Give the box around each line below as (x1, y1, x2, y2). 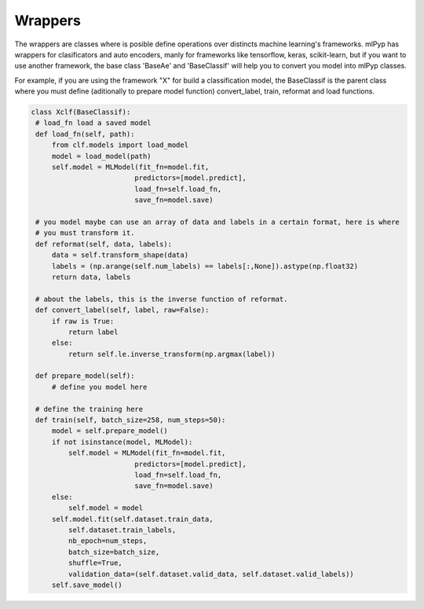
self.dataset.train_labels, (68, 525, 177, 534)
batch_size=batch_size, (68, 547, 160, 556)
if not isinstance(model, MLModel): (51, 437, 193, 446)
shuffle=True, (68, 559, 123, 567)
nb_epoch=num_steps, (68, 537, 148, 545)
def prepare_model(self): (35, 372, 135, 380)
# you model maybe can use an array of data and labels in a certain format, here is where (35, 218, 400, 226)
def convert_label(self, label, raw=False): (35, 306, 210, 314)
